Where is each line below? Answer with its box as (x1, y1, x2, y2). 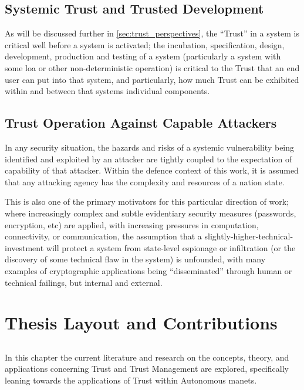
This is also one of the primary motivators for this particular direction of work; (5, 195, 289, 208)
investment (5, 241, 44, 254)
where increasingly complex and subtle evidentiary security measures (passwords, (5, 206, 296, 219)
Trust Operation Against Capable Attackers (5, 114, 277, 132)
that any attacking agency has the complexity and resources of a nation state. (5, 175, 285, 188)
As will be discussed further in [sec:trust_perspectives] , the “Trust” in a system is (5, 27, 299, 39)
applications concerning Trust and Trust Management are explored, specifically (5, 362, 289, 375)
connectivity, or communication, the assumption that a (5, 230, 202, 242)
